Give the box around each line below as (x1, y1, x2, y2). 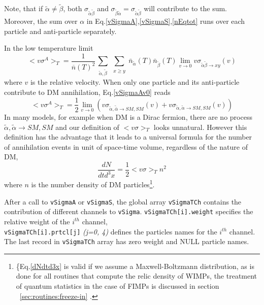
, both (63, 3, 82, 14)
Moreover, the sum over (4, 15, 78, 26)
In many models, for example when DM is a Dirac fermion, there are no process (4, 111, 252, 122)
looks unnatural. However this (153, 121, 247, 132)
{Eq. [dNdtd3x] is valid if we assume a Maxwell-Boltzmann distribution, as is (16, 260, 254, 271)
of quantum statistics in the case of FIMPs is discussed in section (16, 281, 219, 291)
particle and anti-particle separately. (4, 25, 117, 36)
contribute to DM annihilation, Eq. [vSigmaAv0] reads (4, 86, 171, 97)
